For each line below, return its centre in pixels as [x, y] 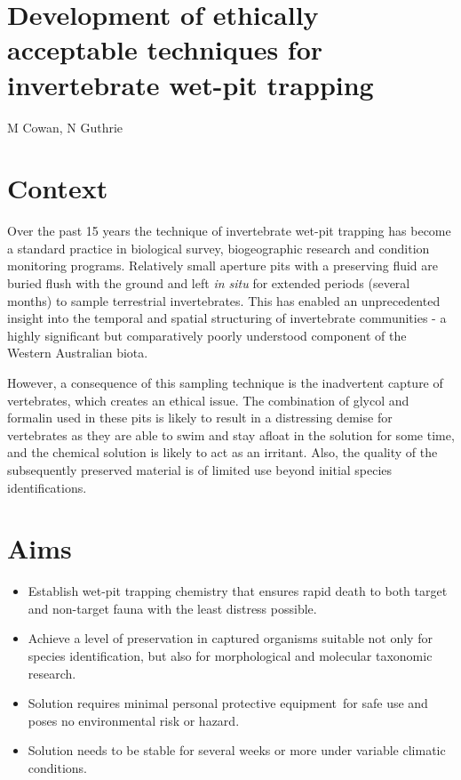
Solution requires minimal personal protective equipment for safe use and [228, 703]
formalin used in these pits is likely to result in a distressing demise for [200, 418]
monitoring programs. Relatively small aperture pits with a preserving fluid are [223, 265]
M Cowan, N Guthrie [65, 127]
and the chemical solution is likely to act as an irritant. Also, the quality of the [223, 452]
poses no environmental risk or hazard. [134, 720]
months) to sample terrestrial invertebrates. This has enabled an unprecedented [224, 300]
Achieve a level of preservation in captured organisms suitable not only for [230, 638]
